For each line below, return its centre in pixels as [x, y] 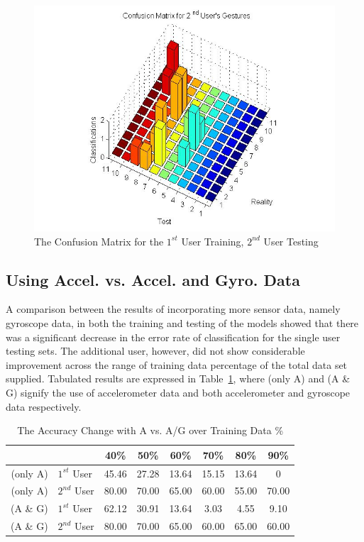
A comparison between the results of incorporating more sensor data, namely [173, 309]
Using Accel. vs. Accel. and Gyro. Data [153, 279]
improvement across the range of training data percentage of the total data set [177, 364]
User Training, [213, 241]
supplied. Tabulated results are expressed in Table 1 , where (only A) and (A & [178, 378]
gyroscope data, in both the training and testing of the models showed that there [182, 322]
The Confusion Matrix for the [99, 241]
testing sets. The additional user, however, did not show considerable [155, 351]
